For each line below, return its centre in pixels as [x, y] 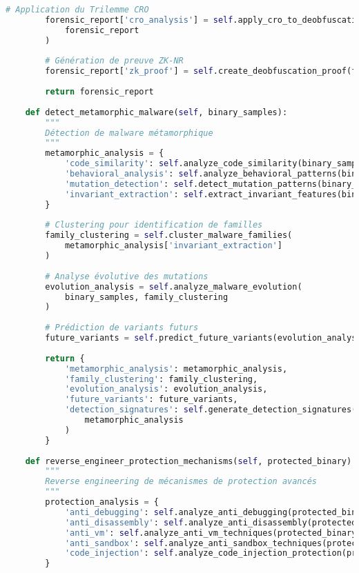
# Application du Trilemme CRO [77, 10]
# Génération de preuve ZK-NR [114, 61]
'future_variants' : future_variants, [151, 400]
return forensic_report [99, 92]
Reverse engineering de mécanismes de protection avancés [181, 482]
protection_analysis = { [102, 502]
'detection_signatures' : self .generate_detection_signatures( [211, 410]
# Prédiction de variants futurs [122, 328]
